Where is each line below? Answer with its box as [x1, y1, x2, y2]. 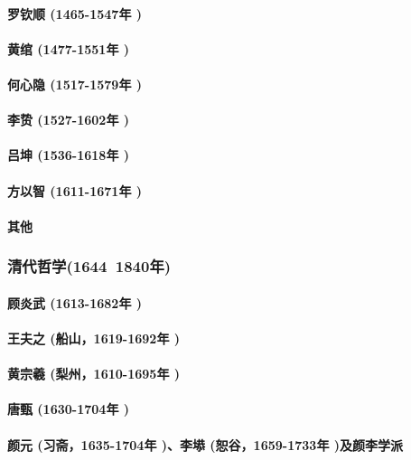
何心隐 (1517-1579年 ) [7, 74, 143, 93]
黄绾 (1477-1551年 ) [7, 39, 130, 58]
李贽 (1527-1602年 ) [7, 110, 130, 129]
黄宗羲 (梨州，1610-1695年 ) [7, 364, 181, 383]
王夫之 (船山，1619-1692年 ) [7, 328, 181, 347]
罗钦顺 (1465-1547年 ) [7, 4, 143, 23]
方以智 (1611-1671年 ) [7, 181, 143, 200]
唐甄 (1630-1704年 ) [7, 399, 130, 418]
